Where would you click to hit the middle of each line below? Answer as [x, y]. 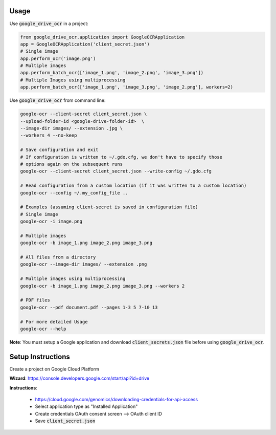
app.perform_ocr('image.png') [58, 58]
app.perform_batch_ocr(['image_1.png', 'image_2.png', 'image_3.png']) [112, 73]
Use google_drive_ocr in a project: [49, 24]
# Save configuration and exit [60, 150]
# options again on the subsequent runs [71, 164]
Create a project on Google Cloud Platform [54, 369]
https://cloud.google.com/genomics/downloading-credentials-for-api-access [117, 399]
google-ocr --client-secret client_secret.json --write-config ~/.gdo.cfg [116, 171]
